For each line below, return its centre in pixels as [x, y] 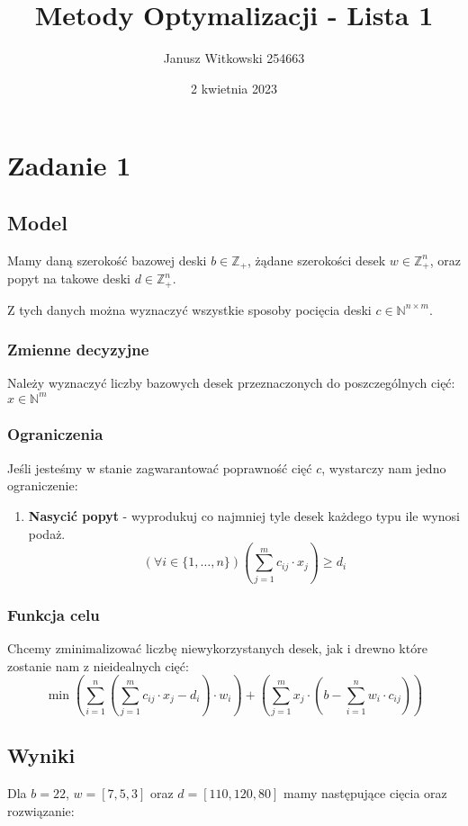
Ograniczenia [55, 434]
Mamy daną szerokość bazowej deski [107, 260]
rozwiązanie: [41, 810]
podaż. [47, 533]
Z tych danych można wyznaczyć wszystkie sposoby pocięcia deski [189, 309]
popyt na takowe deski [69, 278]
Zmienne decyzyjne [78, 350]
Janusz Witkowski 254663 [234, 58]
